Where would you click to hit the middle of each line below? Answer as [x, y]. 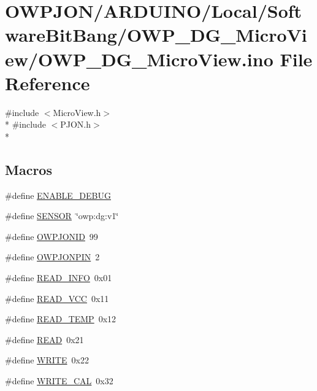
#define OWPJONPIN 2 [52, 257]
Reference [48, 83]
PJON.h [76, 124]
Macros [29, 169]
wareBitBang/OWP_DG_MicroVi [156, 35]
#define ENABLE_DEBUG [58, 195]
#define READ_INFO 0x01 [59, 278]
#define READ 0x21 [44, 339]
